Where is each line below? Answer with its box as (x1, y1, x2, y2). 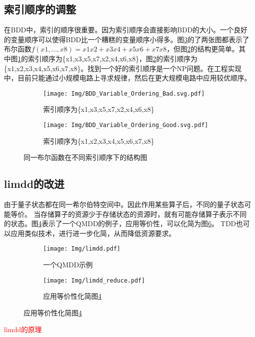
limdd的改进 (4, 176, 65, 191)
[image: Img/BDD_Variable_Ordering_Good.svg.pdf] (43, 122, 208, 129)
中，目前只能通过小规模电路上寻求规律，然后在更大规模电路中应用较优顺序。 (4, 73, 251, 83)
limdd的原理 (4, 324, 42, 334)
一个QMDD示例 (43, 259, 93, 270)
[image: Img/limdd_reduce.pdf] (43, 277, 145, 284)
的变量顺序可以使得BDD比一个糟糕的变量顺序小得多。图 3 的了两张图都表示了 (4, 34, 250, 44)
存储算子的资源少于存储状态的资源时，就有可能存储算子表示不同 (40, 208, 247, 219)
